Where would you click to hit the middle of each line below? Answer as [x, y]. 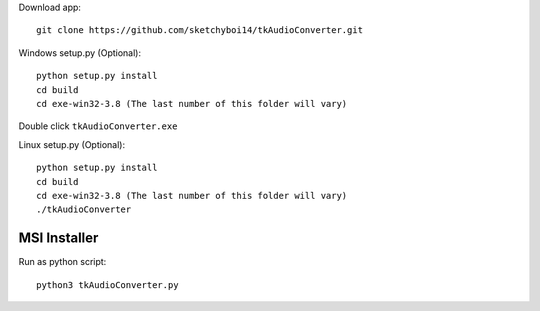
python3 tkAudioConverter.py [107, 284]
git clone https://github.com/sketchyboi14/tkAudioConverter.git [200, 30]
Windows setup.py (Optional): [80, 52]
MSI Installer [58, 238]
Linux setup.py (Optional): [71, 144]
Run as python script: [62, 262]
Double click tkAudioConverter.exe [98, 126]
